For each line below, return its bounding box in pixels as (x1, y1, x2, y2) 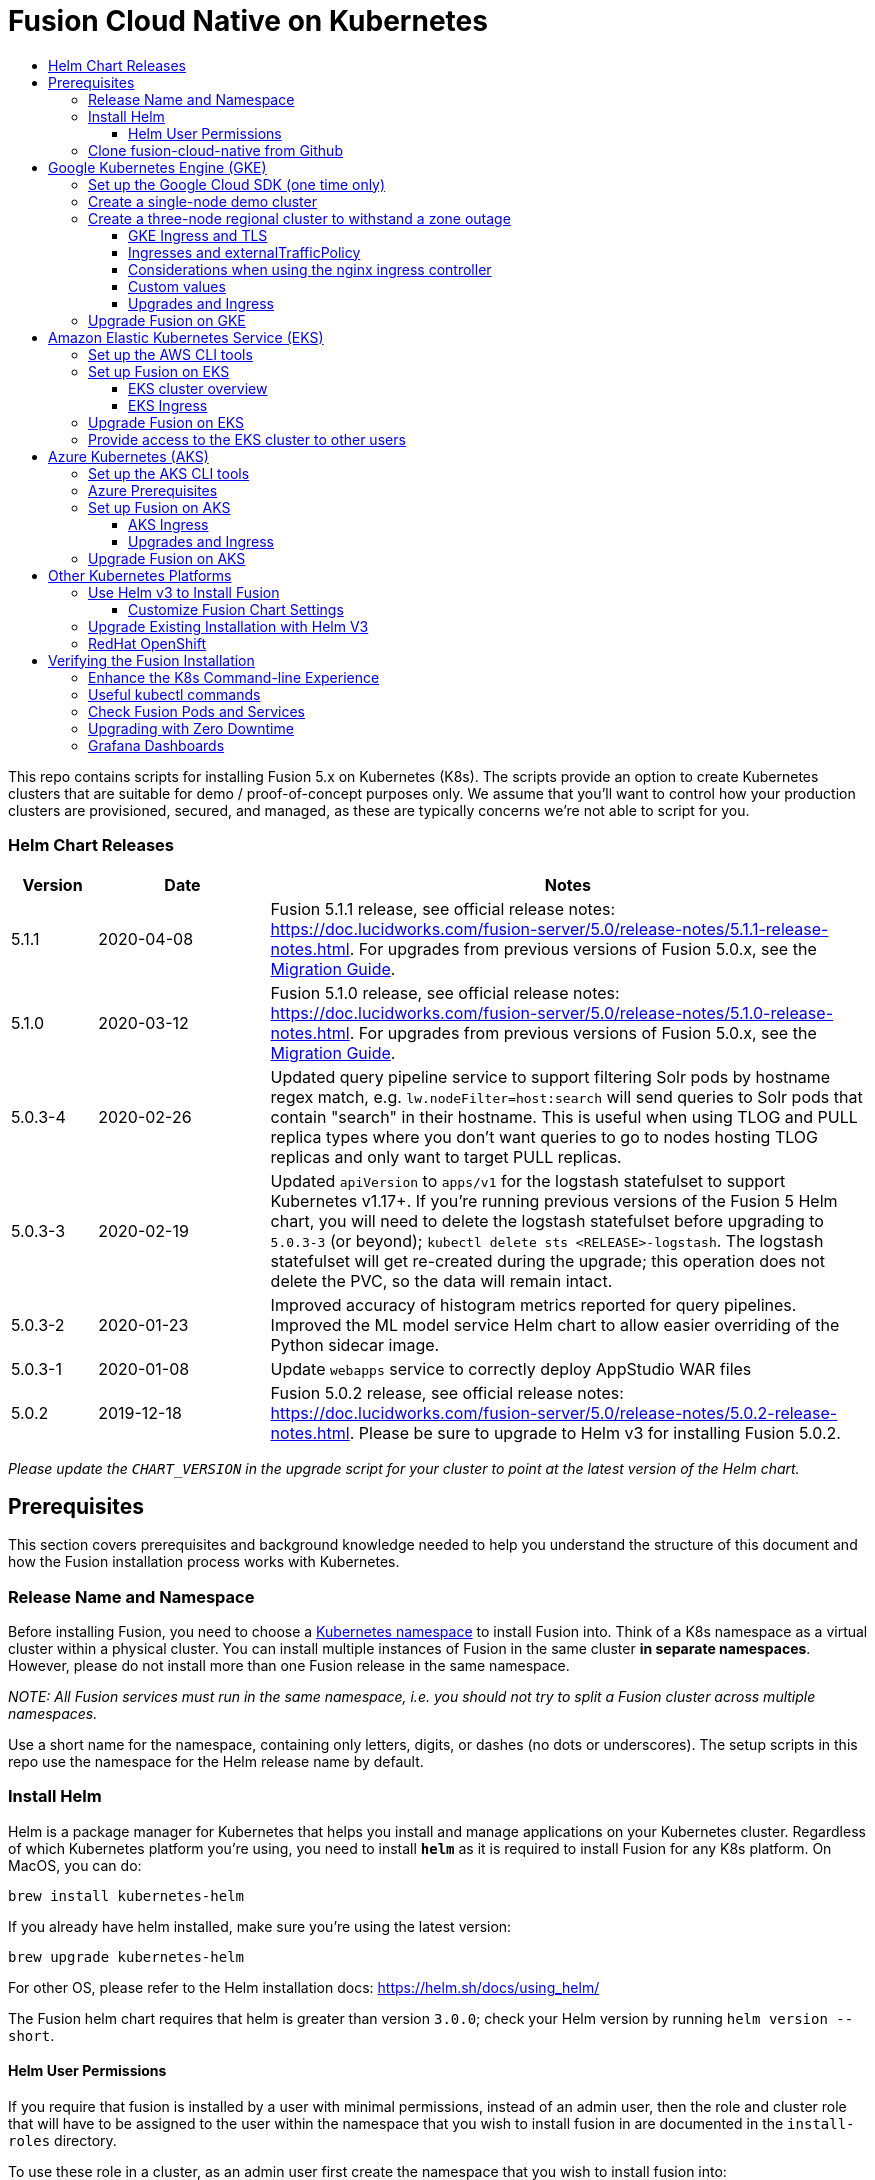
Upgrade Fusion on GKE (88, 311, 246, 329)
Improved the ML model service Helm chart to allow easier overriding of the (270, 1314, 840, 1335)
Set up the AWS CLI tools (88, 345, 253, 363)
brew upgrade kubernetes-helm (8, 1948, 245, 1965)
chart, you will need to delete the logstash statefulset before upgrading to (270, 1210, 824, 1231)
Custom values (128, 277, 226, 295)
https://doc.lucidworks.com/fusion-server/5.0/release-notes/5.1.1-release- (270, 918, 829, 939)
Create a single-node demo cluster (88, 192, 317, 210)
